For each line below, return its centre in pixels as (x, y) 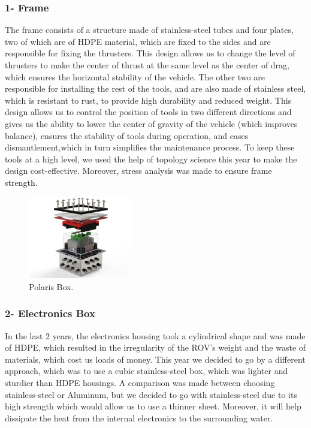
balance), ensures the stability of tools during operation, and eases (127, 135)
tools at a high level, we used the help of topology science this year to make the (151, 159)
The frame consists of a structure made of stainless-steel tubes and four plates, (149, 30)
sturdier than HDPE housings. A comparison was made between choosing (140, 382)
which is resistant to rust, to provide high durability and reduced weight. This (148, 100)
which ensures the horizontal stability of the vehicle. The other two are (135, 76)
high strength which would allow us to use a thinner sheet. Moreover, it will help (153, 406)
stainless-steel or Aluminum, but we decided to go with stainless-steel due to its (151, 394)
